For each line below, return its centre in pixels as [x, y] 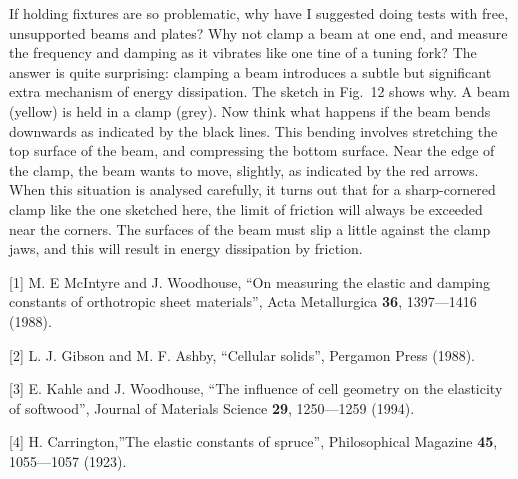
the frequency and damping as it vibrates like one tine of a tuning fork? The [243, 52]
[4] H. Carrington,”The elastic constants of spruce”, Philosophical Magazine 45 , [253, 441]
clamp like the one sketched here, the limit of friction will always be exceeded [246, 208]
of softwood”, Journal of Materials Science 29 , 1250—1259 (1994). [212, 407]
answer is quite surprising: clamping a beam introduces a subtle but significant [250, 71]
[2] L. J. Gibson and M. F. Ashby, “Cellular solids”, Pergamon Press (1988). [242, 354]
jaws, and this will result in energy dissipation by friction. [186, 248]
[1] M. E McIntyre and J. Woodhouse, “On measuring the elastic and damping [250, 281]
